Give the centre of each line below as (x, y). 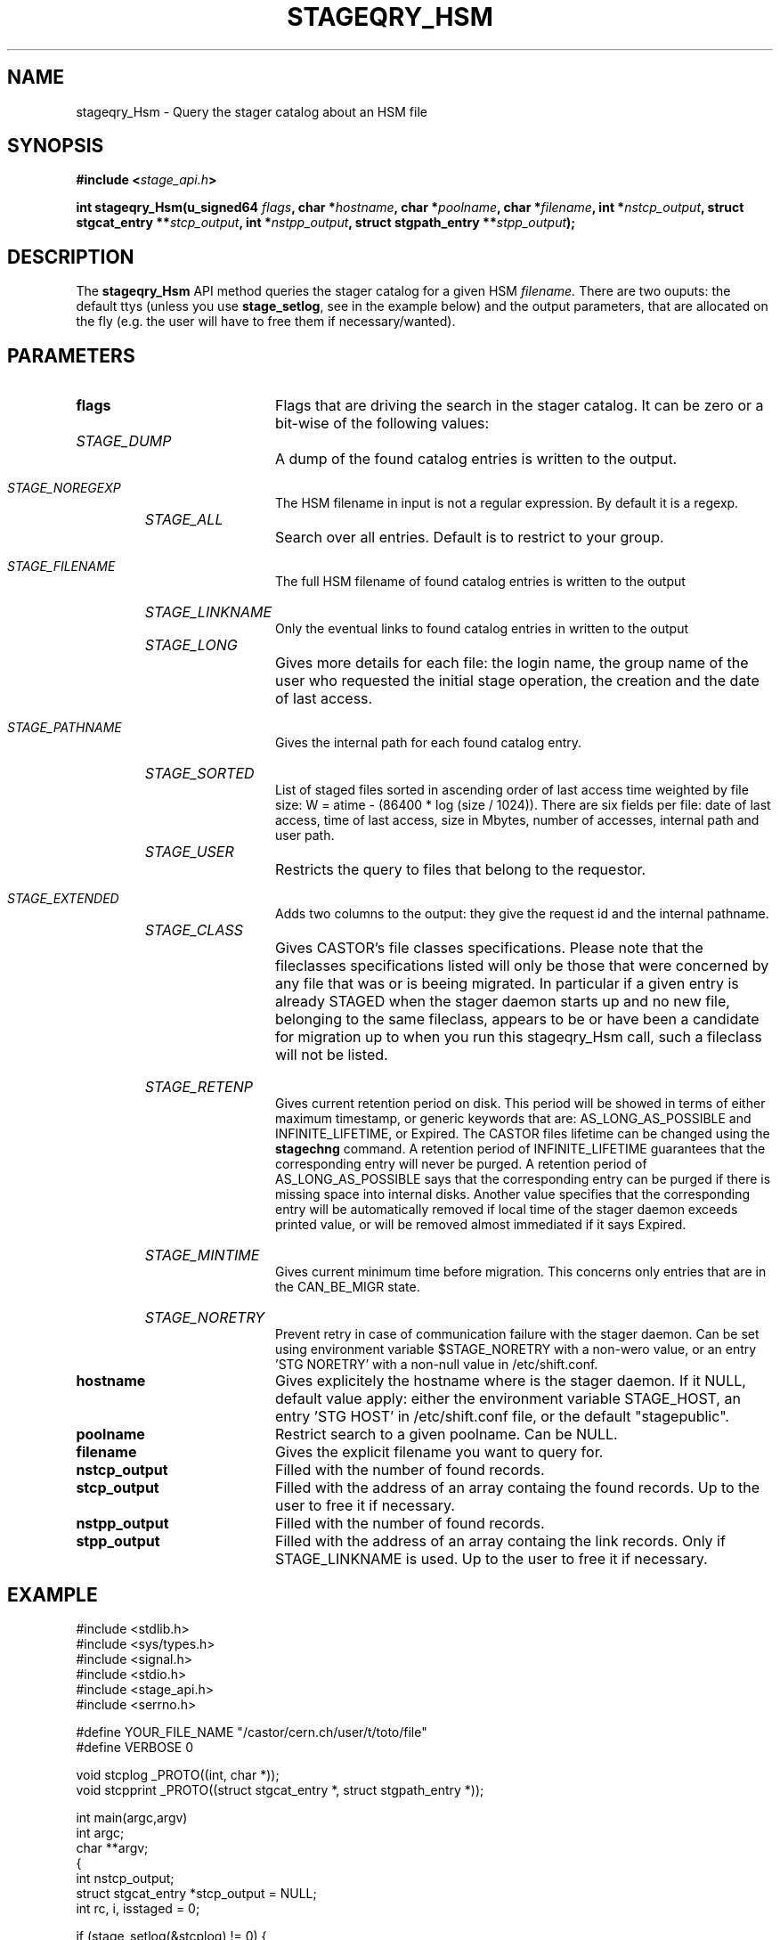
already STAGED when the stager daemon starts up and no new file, (502, 1002)
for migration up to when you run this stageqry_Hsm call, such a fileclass (518, 1037)
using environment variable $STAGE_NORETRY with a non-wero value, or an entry (516, 1349)
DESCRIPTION (71, 257)
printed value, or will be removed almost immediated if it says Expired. (481, 1225)
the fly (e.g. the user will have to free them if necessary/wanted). (266, 322)
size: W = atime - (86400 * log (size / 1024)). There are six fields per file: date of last (523, 805)
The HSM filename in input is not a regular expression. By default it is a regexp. (507, 503)
